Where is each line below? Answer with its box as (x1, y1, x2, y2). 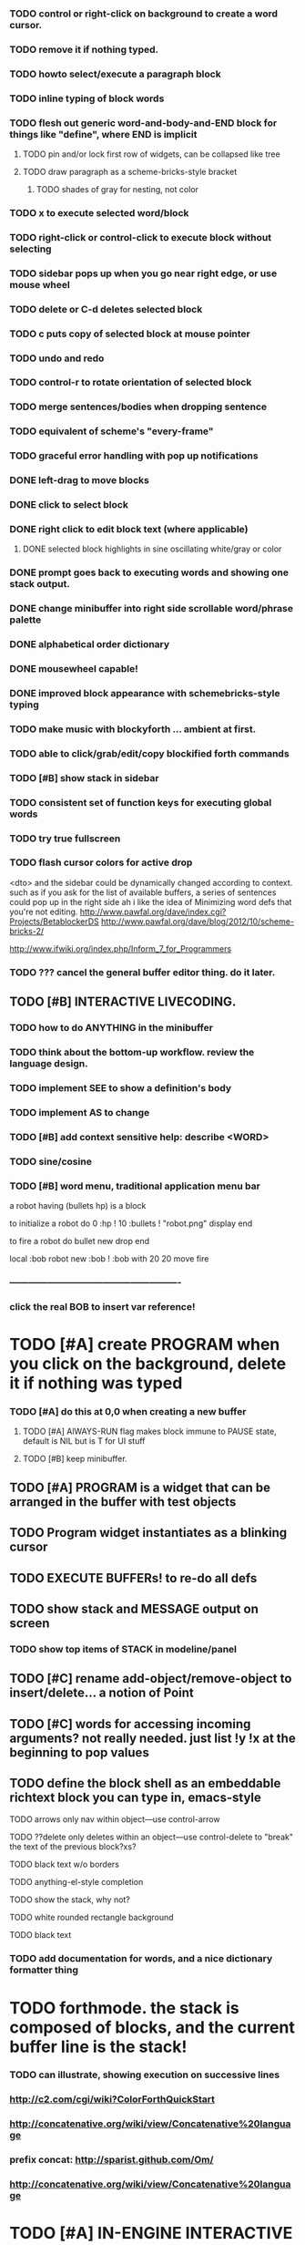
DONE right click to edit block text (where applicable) (9, 522, 249, 535)
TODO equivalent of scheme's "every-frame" (9, 425, 214, 438)
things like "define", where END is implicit (9, 128, 198, 140)
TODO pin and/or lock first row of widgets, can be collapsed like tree (22, 149, 280, 160)
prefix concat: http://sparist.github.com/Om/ (9, 2154, 214, 2167)
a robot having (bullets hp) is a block (9, 1200, 147, 1210)
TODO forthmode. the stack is (9, 1997, 239, 2018)
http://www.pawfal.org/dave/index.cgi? (79, 906, 227, 917)
